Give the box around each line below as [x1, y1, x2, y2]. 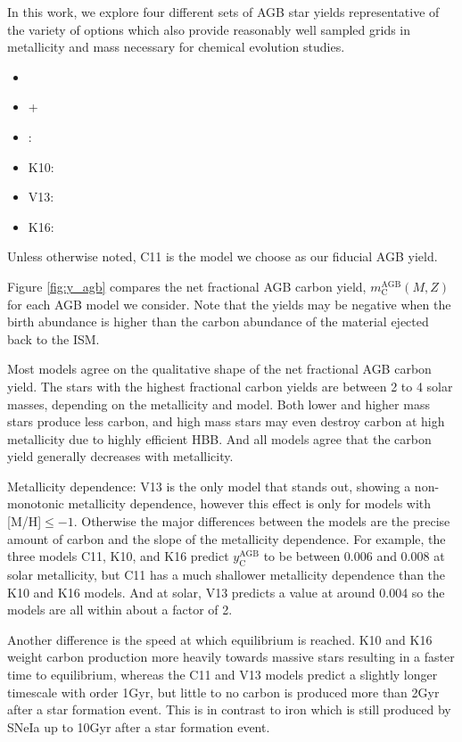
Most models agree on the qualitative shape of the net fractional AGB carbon [7, 359, 432, 378]
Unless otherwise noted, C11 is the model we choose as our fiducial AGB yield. [7, 247, 438, 266]
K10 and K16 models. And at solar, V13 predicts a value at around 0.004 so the [7, 582, 445, 601]
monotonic [7, 494, 64, 513]
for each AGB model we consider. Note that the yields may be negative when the [7, 294, 451, 313]
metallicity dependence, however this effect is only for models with [68, 494, 432, 513]
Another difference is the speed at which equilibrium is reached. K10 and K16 [7, 630, 433, 648]
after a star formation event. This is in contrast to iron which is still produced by [7, 700, 451, 719]
